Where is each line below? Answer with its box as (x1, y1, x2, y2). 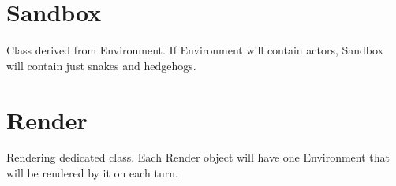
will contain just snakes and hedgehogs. (6, 57, 196, 73)
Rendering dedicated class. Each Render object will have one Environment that (6, 149, 390, 166)
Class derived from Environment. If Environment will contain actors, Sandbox (6, 42, 384, 58)
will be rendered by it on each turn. (6, 165, 178, 181)
